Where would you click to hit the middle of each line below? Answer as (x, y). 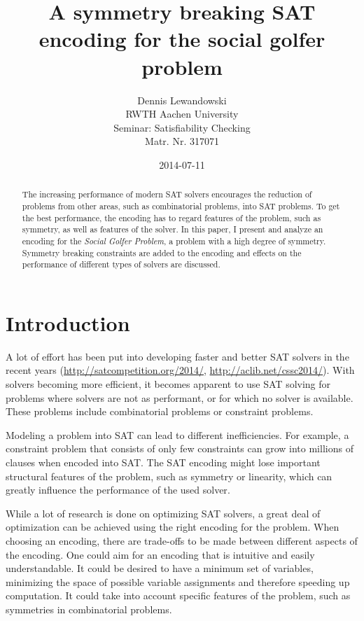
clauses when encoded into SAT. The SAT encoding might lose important (163, 462)
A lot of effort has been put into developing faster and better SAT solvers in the (177, 356)
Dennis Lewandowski (182, 100)
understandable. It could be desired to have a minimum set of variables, (160, 568)
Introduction (68, 322)
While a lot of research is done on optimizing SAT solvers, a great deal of (163, 513)
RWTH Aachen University (182, 114)
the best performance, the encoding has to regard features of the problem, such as (171, 217)
